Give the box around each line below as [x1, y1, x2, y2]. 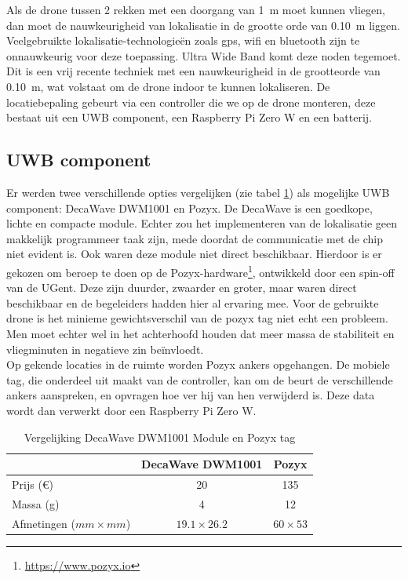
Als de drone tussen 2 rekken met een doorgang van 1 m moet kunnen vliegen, [6, 2, 385, 17]
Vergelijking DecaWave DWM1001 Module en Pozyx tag [24, 428, 296, 445]
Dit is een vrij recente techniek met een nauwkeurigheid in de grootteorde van [6, 63, 381, 79]
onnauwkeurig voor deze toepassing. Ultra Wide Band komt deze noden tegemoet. [6, 47, 401, 64]
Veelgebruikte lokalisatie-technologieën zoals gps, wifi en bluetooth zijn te [6, 32, 360, 49]
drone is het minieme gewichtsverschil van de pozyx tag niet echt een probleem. [6, 310, 388, 326]
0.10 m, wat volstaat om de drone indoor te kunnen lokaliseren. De [6, 78, 330, 94]
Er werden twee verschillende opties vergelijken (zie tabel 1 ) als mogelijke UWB [6, 184, 390, 200]
